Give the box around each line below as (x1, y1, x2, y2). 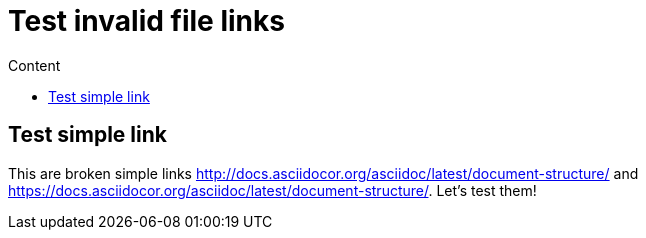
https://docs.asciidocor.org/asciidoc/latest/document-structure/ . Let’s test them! (8, 181, 537, 199)
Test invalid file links (8, 4, 285, 38)
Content (8, 56, 61, 74)
